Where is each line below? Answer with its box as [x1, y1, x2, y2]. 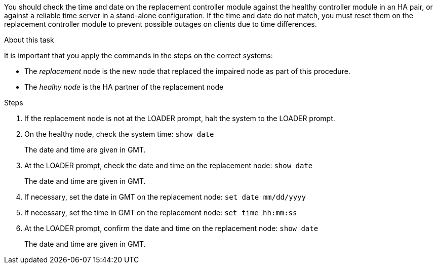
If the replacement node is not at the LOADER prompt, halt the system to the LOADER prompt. [24, 114, 335, 123]
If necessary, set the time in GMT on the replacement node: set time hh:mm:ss [24, 208, 297, 217]
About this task [4, 35, 54, 44]
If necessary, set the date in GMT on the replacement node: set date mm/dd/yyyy [24, 193, 306, 201]
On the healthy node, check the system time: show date [24, 130, 214, 138]
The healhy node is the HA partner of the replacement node [24, 83, 224, 91]
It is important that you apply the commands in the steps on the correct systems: [4, 51, 273, 60]
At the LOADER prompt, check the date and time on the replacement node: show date [24, 161, 313, 170]
